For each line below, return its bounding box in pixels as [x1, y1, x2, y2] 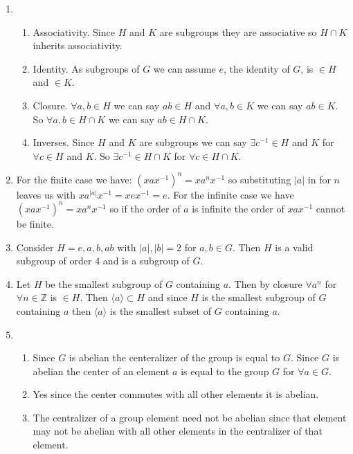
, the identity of [224, 61, 290, 75]
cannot [316, 201, 345, 215]
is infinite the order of [192, 201, 284, 215]
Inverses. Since [33, 135, 95, 149]
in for [307, 172, 331, 186]
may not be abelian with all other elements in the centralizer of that [33, 424, 323, 438]
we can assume [153, 61, 216, 75]
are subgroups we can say [139, 135, 247, 149]
